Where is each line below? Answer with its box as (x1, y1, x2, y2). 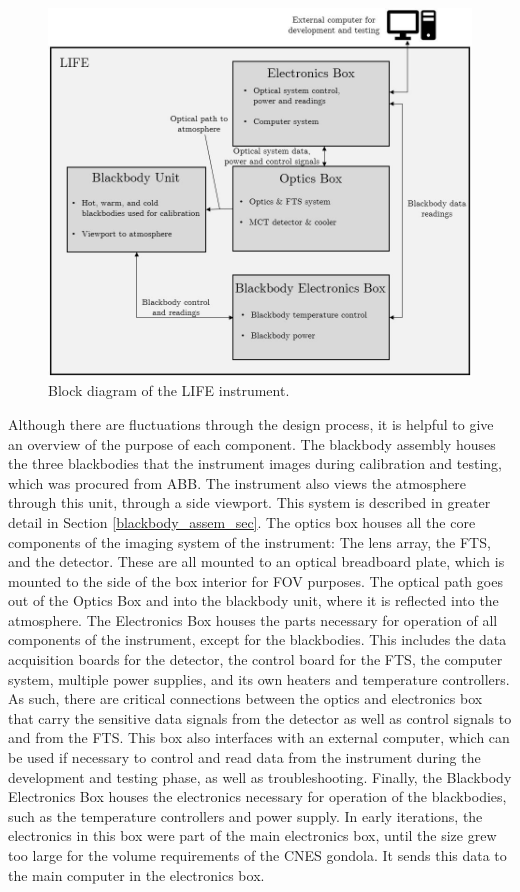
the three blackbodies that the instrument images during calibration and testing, (8, 453, 503, 474)
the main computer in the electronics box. (8, 864, 265, 885)
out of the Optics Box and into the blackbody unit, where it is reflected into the (8, 590, 499, 611)
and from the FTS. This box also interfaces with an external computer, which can (8, 727, 510, 748)
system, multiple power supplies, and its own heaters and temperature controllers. (8, 668, 510, 689)
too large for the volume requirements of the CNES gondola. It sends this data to (8, 845, 507, 866)
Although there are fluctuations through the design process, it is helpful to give (8, 413, 494, 434)
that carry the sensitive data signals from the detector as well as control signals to (8, 707, 512, 728)
